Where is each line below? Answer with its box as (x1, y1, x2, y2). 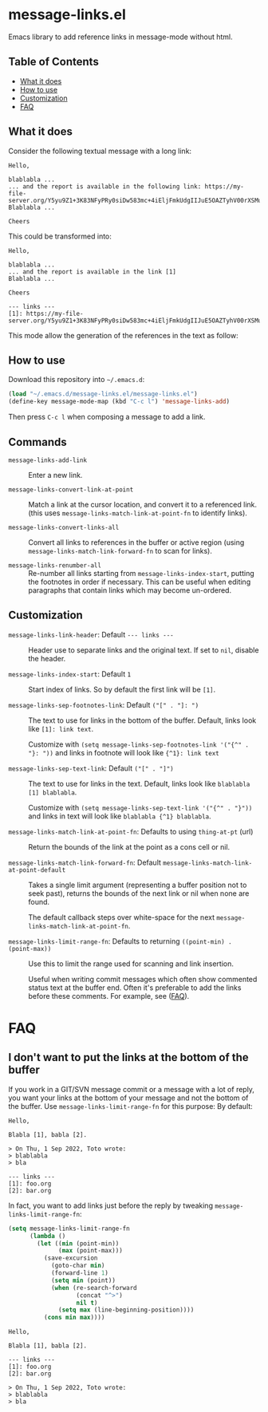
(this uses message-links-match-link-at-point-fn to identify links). (28, 508, 247, 518)
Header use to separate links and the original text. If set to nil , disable (28, 645, 259, 655)
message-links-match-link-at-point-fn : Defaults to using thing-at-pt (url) (8, 826, 254, 836)
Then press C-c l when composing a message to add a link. (8, 412, 206, 422)
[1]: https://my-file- (8, 310, 84, 318)
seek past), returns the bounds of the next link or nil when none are (28, 888, 250, 898)
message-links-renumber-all (8, 561, 102, 570)
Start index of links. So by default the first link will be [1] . (28, 684, 216, 694)
